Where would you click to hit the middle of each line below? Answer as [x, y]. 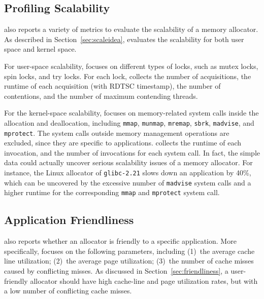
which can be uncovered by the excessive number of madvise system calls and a [128, 182]
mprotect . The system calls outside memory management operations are [117, 133]
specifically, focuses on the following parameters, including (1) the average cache [129, 251]
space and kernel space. [40, 49]
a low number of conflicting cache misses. [68, 291]
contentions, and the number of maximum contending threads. [101, 96]
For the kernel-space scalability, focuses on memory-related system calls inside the [131, 113]
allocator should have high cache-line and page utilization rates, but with [144, 281]
